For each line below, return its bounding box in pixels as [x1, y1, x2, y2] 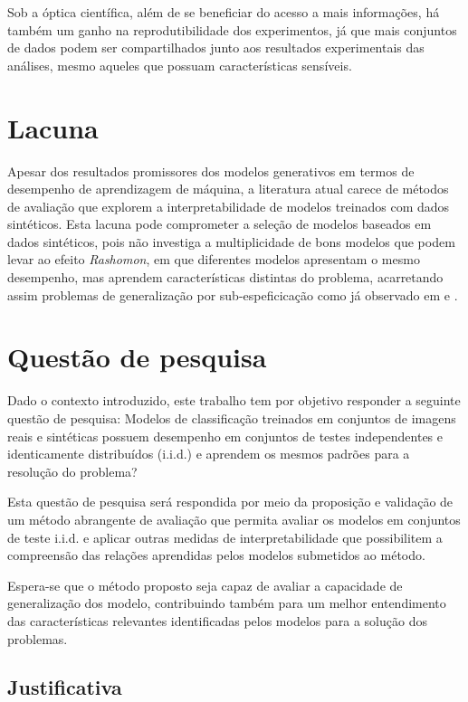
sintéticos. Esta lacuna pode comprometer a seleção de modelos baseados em [7, 214, 432, 233]
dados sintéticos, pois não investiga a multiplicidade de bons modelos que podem [7, 232, 455, 251]
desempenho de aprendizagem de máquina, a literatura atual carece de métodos [7, 179, 449, 198]
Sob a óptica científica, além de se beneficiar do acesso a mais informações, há [7, 3, 440, 21]
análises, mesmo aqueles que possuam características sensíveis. [7, 55, 352, 74]
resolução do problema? [7, 461, 138, 480]
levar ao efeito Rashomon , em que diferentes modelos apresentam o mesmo [7, 250, 420, 269]
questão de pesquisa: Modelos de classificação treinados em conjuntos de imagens [7, 408, 456, 427]
